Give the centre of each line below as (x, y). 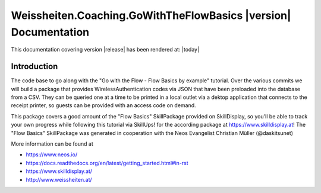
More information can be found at (52, 144)
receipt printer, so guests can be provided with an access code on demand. (103, 105)
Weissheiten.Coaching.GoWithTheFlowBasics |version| (151, 15)
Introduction (34, 67)
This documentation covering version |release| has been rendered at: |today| (105, 50)
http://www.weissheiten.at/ (59, 179)
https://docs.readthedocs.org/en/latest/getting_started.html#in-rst (107, 163)
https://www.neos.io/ (51, 155)
